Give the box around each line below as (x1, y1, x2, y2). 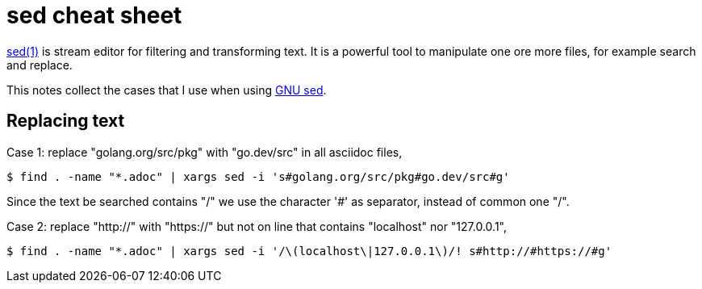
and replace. (6, 57, 73, 72)
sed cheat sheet (6, 2, 182, 29)
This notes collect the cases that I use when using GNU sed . (6, 82, 327, 97)
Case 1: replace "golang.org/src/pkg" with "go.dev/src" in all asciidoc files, (6, 144, 403, 159)
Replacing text (6, 111, 125, 132)
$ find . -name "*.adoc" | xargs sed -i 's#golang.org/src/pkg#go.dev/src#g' (6, 170, 510, 183)
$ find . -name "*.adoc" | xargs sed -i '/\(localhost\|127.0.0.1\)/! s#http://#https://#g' (6, 244, 612, 258)
